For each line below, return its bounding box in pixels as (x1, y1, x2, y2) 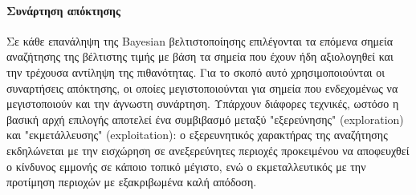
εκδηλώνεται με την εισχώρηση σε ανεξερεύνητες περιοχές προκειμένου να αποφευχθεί (6, 141, 410, 158)
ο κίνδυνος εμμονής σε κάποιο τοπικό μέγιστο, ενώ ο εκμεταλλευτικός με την (6, 157, 366, 174)
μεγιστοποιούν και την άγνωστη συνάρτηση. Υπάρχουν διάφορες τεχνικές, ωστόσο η (6, 95, 399, 112)
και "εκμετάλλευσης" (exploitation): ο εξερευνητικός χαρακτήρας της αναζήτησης (6, 126, 388, 143)
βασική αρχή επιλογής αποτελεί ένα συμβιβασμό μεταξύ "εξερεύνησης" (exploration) (6, 110, 404, 127)
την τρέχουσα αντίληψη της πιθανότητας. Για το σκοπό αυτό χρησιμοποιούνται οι (6, 63, 385, 80)
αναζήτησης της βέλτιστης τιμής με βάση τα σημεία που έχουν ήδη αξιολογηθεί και (6, 48, 394, 65)
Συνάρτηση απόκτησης (6, 2, 120, 18)
